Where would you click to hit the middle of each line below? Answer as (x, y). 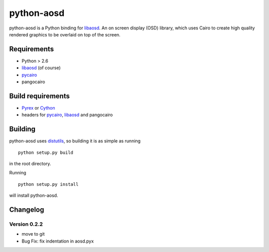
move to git (33, 234)
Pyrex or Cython (38, 108)
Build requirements (39, 96)
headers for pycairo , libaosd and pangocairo (67, 115)
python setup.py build (46, 152)
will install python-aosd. (34, 195)
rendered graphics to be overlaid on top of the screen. (65, 34)
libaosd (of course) (41, 68)
